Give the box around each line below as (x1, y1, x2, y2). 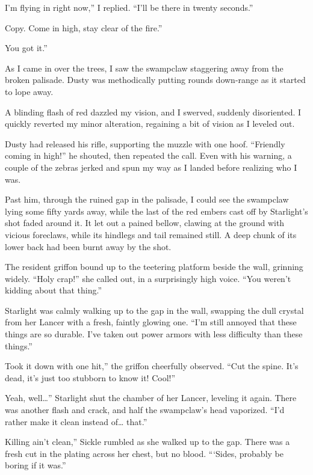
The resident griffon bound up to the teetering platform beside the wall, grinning (5, 260, 303, 273)
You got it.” (5, 41, 48, 54)
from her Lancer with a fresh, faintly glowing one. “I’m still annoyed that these (5, 316, 297, 328)
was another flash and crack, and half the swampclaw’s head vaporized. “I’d (5, 403, 285, 416)
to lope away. (5, 85, 54, 97)
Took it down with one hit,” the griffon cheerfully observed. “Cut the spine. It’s (5, 360, 299, 372)
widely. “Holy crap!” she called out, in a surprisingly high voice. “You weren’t (5, 272, 291, 284)
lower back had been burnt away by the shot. (5, 240, 172, 253)
